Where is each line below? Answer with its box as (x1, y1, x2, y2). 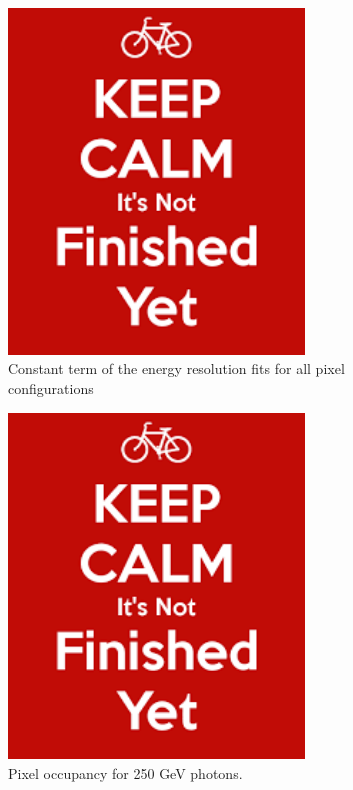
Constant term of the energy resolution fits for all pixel (8, 358, 345, 379)
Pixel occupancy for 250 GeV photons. (8, 762, 243, 783)
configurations (8, 377, 94, 398)
